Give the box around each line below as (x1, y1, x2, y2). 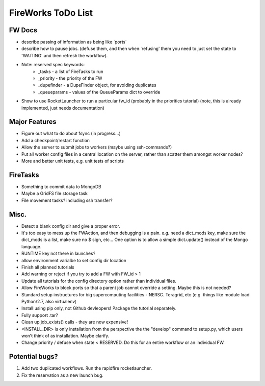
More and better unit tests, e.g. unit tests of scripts (21, 158, 124, 164)
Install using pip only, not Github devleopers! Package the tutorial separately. (21, 305, 177, 311)
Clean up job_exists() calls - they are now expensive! (21, 319, 128, 325)
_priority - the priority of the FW (38, 75, 103, 81)
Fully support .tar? (21, 312, 58, 318)
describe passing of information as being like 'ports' (21, 39, 127, 45)
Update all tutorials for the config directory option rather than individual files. (21, 278, 177, 284)
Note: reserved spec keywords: (21, 62, 85, 68)
